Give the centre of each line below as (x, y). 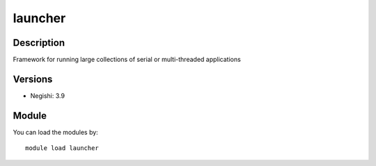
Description (39, 43)
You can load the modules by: (56, 132)
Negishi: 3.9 (48, 96)
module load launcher (62, 148)
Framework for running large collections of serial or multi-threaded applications (127, 60)
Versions (33, 79)
